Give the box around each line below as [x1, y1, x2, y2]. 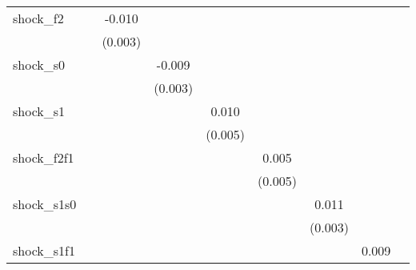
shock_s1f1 [13, 241, 75, 260]
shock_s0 [13, 55, 66, 74]
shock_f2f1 [13, 148, 74, 167]
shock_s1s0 [13, 195, 77, 213]
